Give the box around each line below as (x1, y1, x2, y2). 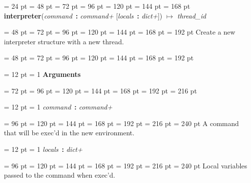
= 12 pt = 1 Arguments (4, 69, 81, 79)
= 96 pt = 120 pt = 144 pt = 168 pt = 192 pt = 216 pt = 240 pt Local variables (4, 160, 248, 170)
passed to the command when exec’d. (4, 170, 115, 180)
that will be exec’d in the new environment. (4, 128, 135, 138)
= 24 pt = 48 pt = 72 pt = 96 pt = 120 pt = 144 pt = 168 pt (4, 1, 190, 11)
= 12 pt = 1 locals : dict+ (4, 144, 83, 154)
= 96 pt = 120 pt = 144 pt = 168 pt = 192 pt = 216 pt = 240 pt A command (4, 118, 239, 128)
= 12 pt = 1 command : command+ (4, 102, 113, 112)
